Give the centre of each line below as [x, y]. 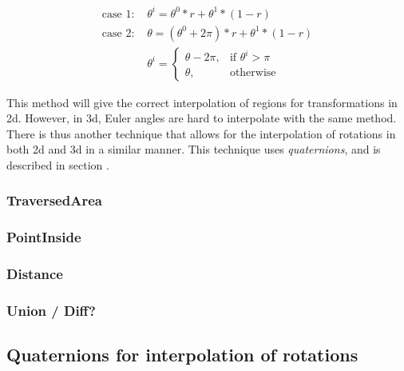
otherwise [253, 73]
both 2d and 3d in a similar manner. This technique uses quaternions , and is [194, 149]
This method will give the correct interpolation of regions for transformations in [202, 102]
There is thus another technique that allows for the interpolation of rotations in [201, 133]
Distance [35, 274]
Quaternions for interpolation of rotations [182, 355]
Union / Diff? [51, 311]
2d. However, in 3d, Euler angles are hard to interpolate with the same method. [202, 118]
